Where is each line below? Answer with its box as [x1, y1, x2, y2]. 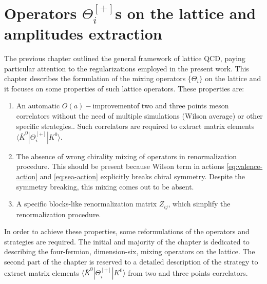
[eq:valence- [226, 161, 263, 172]
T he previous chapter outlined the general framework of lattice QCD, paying [4, 52, 245, 63]
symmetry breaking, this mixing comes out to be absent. [16, 181, 194, 192]
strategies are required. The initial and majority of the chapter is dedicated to [4, 236, 250, 247]
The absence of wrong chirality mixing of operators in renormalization [16, 150, 237, 161]
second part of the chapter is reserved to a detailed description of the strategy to [4, 256, 258, 267]
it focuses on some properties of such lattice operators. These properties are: [4, 83, 244, 93]
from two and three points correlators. [128, 267, 248, 278]
